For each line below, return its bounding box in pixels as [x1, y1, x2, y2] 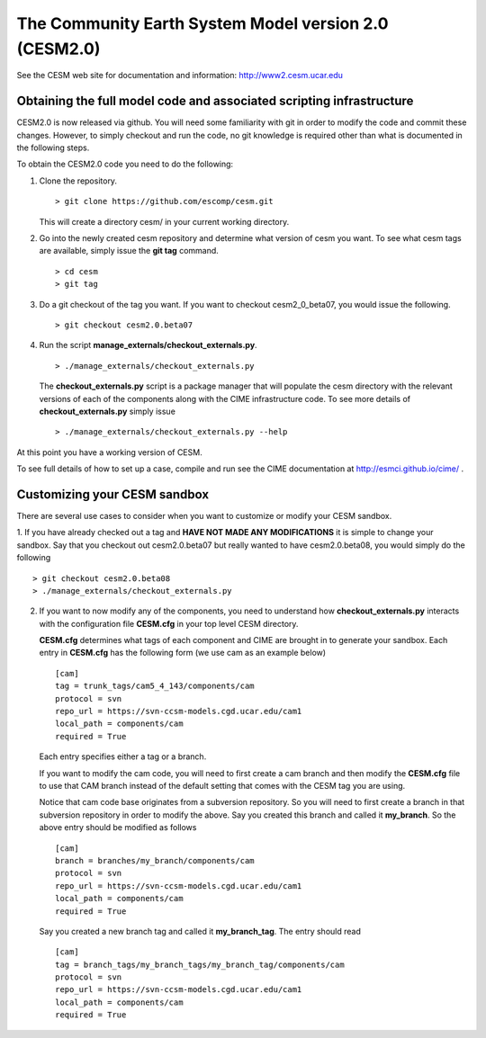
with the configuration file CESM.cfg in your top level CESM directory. [39, 618, 299, 629]
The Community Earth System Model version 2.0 [16, 13, 389, 33]
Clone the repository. [39, 175, 117, 186]
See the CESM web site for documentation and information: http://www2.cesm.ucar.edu [16, 70, 344, 81]
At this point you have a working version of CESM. [16, 446, 202, 458]
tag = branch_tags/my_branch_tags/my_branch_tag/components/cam [55, 959, 346, 970]
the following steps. [16, 142, 90, 153]
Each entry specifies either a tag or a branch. [39, 751, 207, 762]
